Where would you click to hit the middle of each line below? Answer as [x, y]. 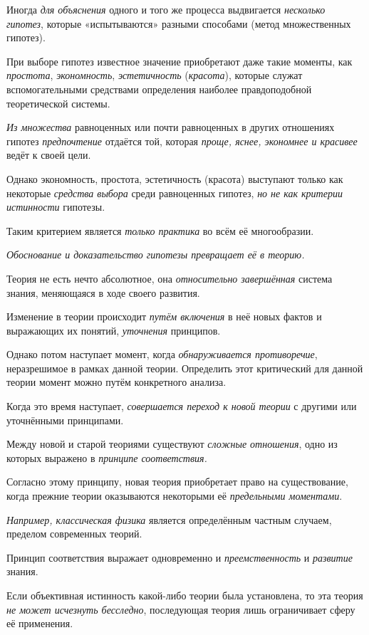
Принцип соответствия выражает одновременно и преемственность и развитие [180, 557]
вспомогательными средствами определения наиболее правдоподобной [159, 89]
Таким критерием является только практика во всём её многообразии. [160, 230]
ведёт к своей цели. [49, 155]
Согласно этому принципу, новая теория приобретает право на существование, [177, 482]
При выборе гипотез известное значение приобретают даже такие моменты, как [180, 61]
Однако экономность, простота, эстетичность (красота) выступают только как [175, 178]
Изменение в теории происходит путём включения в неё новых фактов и [164, 316]
